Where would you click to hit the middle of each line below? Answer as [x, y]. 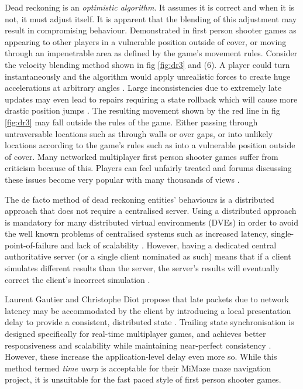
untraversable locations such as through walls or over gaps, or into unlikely [139, 133]
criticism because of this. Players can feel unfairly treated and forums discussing [148, 168]
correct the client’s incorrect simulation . [78, 279]
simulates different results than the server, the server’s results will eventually [142, 268]
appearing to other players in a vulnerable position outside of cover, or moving [146, 41]
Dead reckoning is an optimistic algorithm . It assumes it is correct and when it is [150, 7]
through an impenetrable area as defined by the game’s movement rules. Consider [151, 53]
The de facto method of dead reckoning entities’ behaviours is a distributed [140, 199]
